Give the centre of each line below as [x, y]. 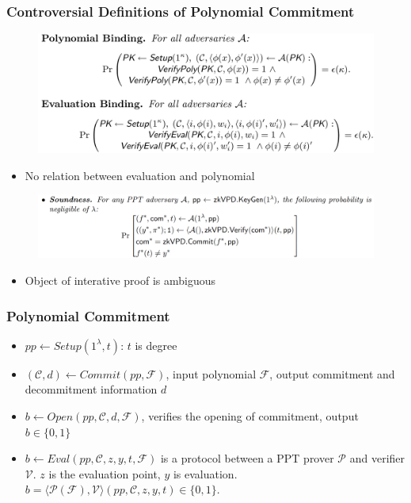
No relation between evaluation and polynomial [140, 175]
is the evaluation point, [105, 473]
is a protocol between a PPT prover [247, 458]
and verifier [377, 458]
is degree [156, 345]
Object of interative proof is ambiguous [120, 280]
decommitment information [91, 389]
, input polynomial [211, 373]
